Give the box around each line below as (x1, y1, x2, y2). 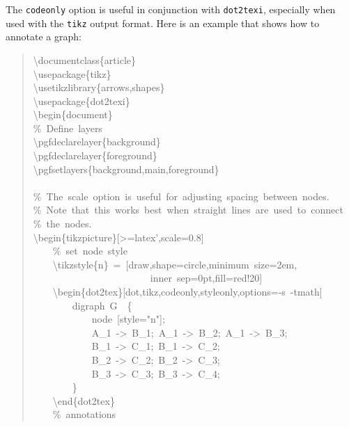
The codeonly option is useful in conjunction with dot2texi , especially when (6, 2, 336, 16)
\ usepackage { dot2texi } (33, 93, 130, 108)
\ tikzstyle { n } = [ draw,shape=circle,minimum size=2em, (52, 257, 297, 271)
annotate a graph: (6, 29, 82, 44)
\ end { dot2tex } (52, 393, 115, 408)
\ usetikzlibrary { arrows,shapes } (33, 80, 165, 95)
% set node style (52, 243, 127, 258)
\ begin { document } (33, 107, 113, 122)
